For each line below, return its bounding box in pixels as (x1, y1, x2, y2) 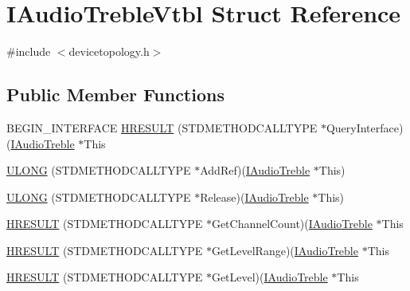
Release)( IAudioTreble (200, 188, 309, 205)
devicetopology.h (68, 43, 150, 60)
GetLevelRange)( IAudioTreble (211, 242, 358, 258)
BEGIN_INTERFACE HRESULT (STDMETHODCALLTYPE (6, 119, 318, 136)
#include (6, 43, 51, 60)
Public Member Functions (6, 82, 225, 107)
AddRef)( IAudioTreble (200, 162, 310, 179)
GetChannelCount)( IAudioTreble (211, 215, 373, 232)
